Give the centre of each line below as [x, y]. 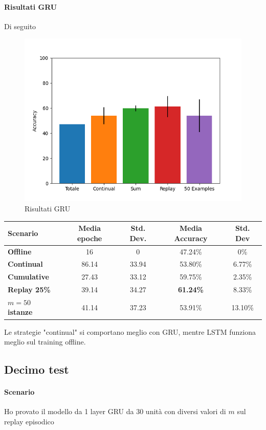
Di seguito [20, 26]
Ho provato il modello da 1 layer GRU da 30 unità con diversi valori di [115, 411]
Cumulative [28, 277]
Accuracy [191, 238]
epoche [90, 238]
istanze [20, 312]
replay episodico [29, 421]
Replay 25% [29, 289]
